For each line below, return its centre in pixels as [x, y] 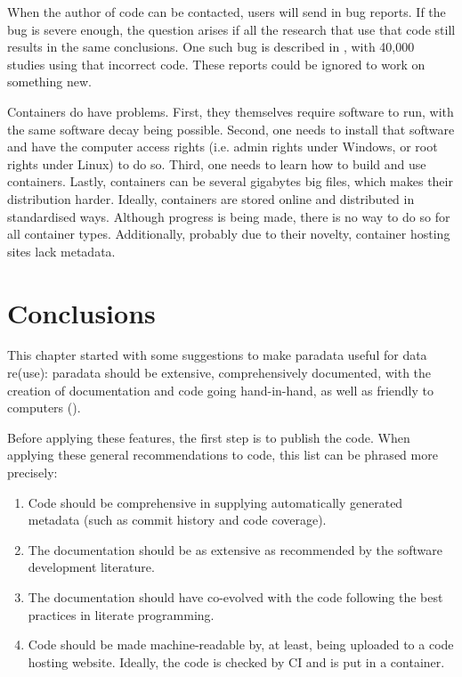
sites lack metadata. [61, 251]
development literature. [91, 567]
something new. [49, 82]
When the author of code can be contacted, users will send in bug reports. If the [227, 12]
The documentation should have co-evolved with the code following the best [235, 596]
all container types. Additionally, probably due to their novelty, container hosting [229, 234]
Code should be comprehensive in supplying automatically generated [215, 502]
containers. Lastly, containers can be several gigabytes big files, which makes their [230, 181]
